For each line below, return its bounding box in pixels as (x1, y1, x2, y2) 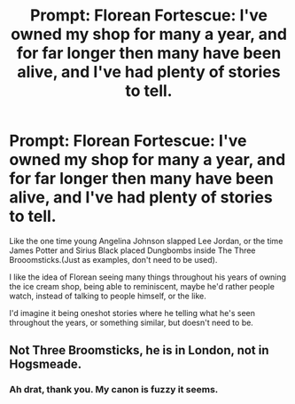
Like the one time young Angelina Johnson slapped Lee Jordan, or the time (9, 235, 283, 246)
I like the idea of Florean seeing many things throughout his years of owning (9, 272, 286, 282)
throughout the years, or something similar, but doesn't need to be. (9, 317, 254, 328)
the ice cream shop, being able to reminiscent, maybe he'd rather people (9, 281, 275, 291)
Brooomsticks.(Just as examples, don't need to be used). (9, 254, 218, 265)
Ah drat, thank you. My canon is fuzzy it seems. (9, 384, 219, 396)
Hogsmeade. (9, 357, 82, 372)
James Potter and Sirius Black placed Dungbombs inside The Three (9, 245, 256, 256)
